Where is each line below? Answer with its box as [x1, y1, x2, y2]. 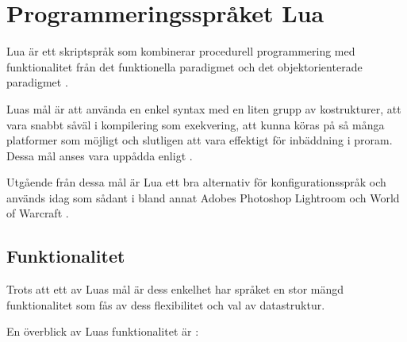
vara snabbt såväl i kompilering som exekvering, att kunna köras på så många [6, 116, 385, 133]
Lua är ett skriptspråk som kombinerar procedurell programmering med [6, 43, 355, 60]
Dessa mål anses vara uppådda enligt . [6, 147, 193, 163]
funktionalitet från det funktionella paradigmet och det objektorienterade [6, 58, 363, 75]
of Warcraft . [6, 205, 69, 221]
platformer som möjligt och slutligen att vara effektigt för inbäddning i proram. [6, 132, 393, 148]
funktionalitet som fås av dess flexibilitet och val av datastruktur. [6, 296, 325, 313]
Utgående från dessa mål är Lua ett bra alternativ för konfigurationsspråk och [6, 174, 386, 190]
